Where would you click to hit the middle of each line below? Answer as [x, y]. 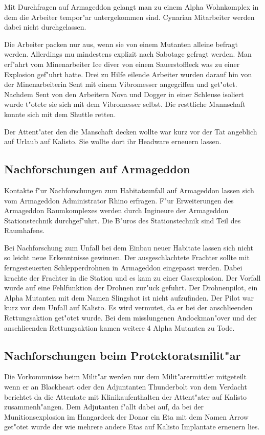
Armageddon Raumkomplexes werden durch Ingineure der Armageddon [116, 210]
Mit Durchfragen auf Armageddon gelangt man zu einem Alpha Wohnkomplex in [131, 7]
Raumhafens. [25, 230]
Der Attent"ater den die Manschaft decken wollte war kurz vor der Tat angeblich [131, 131]
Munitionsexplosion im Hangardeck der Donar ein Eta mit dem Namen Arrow [126, 416]
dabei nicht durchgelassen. [45, 27]
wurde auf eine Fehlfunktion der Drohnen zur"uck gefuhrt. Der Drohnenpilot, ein [131, 288]
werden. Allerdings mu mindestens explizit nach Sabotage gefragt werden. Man [128, 54]
